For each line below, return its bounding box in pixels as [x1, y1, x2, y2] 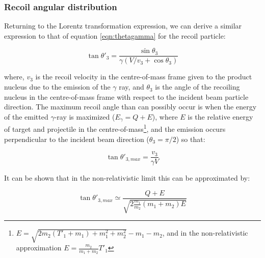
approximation [16, 242, 62, 253]
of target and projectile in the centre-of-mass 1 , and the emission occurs [4, 122, 226, 134]
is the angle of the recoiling [155, 81, 240, 92]
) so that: [176, 133, 205, 144]
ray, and [119, 81, 144, 92]
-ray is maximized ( [54, 111, 115, 122]
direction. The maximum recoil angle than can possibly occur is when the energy [4, 101, 257, 112]
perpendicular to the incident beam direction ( [4, 133, 149, 144]
